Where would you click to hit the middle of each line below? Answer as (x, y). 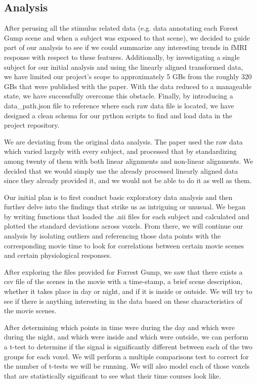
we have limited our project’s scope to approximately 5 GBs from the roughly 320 (128, 76)
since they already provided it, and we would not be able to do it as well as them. (128, 180)
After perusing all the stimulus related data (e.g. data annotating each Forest (121, 28)
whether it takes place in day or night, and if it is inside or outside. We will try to (128, 291)
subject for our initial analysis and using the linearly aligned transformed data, (124, 67)
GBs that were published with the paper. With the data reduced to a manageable (128, 86)
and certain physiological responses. (58, 255)
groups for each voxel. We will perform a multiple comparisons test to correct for (127, 356)
